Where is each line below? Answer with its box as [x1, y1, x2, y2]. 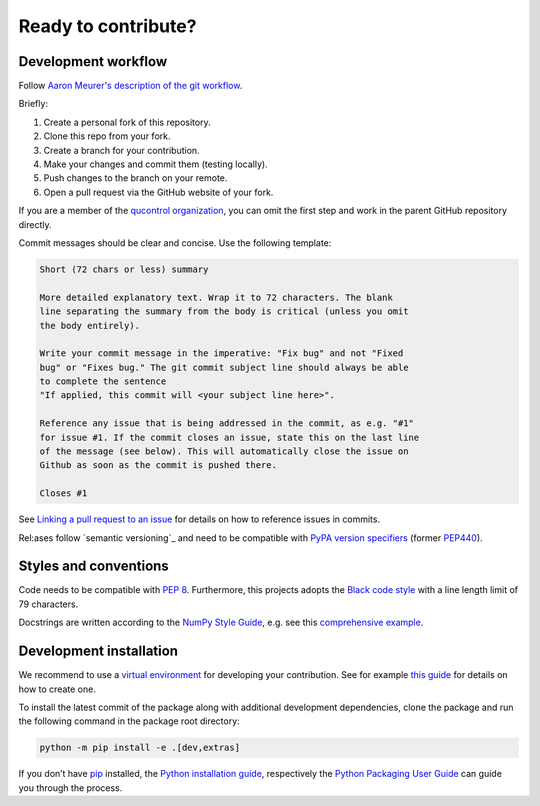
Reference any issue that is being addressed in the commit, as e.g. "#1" [39, 418, 415, 429]
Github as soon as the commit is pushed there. [39, 460, 277, 471]
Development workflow [18, 53, 168, 70]
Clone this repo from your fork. [43, 130, 171, 142]
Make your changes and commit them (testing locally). [43, 158, 269, 170]
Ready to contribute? [18, 15, 197, 37]
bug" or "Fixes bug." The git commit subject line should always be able [39, 361, 409, 373]
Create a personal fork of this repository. [43, 116, 211, 128]
